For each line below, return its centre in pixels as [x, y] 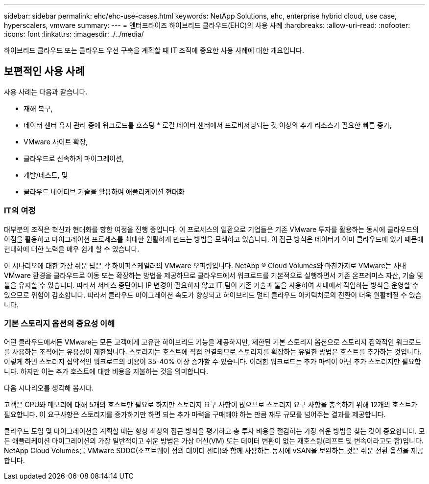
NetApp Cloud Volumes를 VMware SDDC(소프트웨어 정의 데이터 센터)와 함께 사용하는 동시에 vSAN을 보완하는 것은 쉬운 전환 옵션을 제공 [214, 451]
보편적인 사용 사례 [44, 71]
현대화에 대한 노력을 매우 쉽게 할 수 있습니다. [72, 249]
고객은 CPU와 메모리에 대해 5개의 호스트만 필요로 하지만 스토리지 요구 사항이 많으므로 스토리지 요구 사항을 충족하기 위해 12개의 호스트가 [211, 405]
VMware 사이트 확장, [56, 141]
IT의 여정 [20, 211]
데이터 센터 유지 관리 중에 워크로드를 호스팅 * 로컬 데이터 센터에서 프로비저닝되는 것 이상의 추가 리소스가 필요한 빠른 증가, [208, 125]
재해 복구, [38, 108]
